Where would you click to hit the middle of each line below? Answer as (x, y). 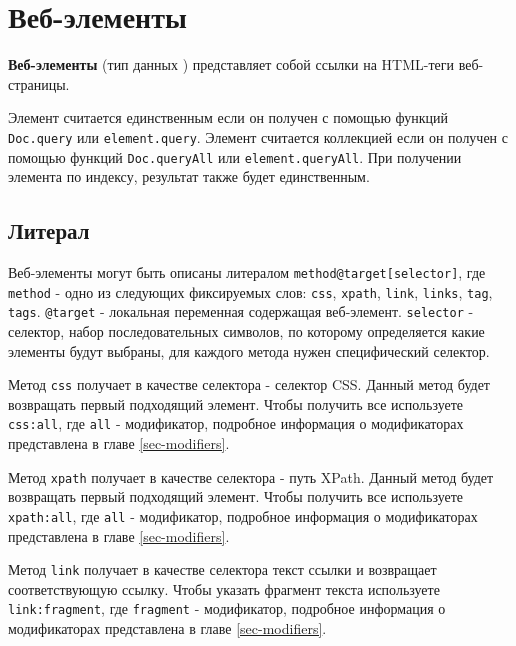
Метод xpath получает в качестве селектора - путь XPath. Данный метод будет (251, 476)
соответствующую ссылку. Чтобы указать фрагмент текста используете (224, 588)
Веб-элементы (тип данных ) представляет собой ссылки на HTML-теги (231, 64)
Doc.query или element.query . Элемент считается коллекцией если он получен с (258, 136)
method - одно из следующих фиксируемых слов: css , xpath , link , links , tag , (250, 291)
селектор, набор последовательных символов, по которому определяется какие (246, 330)
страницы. (39, 83)
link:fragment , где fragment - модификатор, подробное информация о (227, 608)
